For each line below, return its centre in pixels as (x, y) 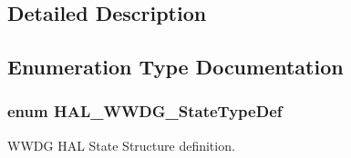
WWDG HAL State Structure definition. (121, 145)
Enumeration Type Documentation (175, 67)
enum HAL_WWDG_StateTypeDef (145, 111)
